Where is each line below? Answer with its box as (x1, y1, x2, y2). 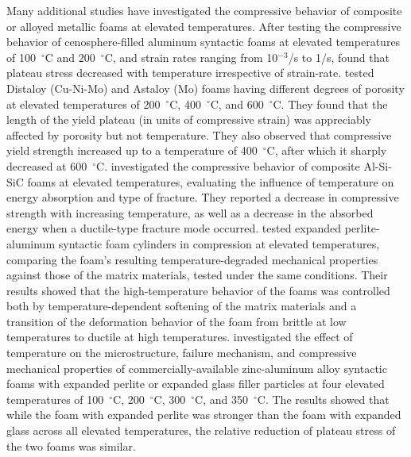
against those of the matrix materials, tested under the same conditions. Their (6, 267, 388, 283)
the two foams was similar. (6, 437, 136, 454)
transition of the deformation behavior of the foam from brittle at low (6, 313, 347, 329)
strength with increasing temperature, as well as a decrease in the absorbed (6, 204, 374, 221)
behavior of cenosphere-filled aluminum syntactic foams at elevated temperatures (6, 33, 401, 50)
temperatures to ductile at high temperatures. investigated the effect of (6, 328, 353, 345)
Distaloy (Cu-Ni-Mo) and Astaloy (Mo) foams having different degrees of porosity (6, 79, 405, 96)
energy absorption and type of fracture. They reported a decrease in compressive (6, 189, 399, 205)
